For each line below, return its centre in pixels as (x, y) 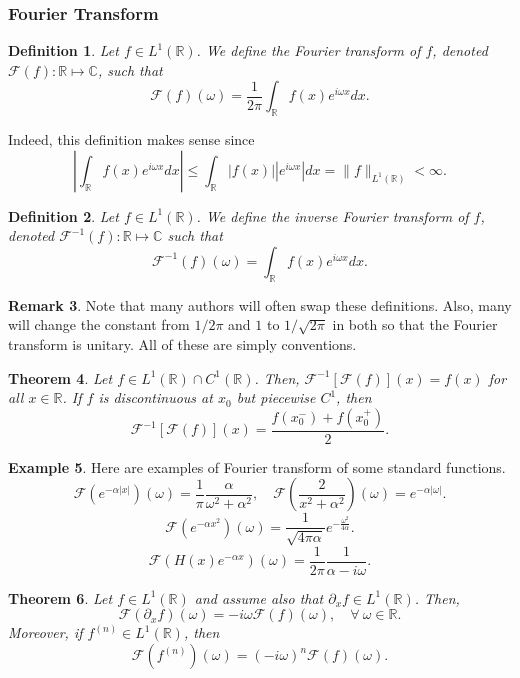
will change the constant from (99, 324)
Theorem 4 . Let (60, 377)
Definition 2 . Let (63, 215)
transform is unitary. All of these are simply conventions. (182, 343)
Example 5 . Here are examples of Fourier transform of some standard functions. (257, 466)
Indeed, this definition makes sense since (131, 139)
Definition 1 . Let (63, 50)
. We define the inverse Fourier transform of (332, 215)
